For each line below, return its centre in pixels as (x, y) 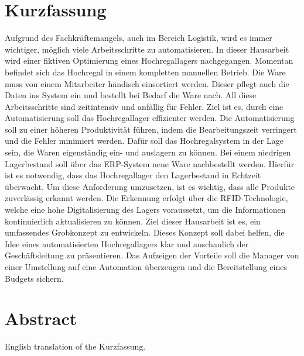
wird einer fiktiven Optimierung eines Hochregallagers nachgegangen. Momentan (149, 61)
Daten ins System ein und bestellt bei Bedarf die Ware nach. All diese (131, 95)
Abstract (41, 318)
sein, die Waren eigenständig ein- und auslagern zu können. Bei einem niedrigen (148, 152)
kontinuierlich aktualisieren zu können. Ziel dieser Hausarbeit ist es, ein (133, 221)
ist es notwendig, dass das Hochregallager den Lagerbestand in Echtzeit (133, 175)
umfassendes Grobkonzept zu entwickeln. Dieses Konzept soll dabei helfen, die (145, 232)
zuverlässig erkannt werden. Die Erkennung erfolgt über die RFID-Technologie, (146, 198)
